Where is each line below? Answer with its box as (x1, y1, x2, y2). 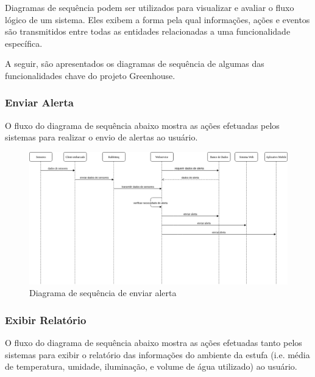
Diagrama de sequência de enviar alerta (29, 286, 177, 299)
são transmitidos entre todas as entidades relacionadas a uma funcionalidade (5, 25, 291, 38)
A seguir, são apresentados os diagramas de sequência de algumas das (5, 57, 264, 70)
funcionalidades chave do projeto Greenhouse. (5, 69, 175, 81)
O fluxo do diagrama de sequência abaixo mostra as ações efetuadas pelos (5, 119, 280, 131)
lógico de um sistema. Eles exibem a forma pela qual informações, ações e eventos (5, 13, 310, 26)
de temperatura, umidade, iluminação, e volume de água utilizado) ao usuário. (5, 360, 297, 373)
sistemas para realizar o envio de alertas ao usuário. (5, 131, 198, 144)
